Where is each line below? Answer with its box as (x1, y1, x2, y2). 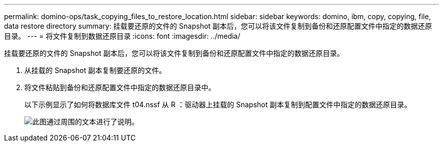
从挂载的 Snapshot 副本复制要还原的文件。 (24, 66, 166, 75)
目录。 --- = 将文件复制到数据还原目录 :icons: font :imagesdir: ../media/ (4, 32, 241, 40)
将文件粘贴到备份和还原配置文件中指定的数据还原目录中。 (24, 83, 215, 92)
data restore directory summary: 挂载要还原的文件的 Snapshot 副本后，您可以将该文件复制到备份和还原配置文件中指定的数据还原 (4, 22, 432, 30)
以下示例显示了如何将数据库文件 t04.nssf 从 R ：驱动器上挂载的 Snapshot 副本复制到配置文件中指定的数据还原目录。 (24, 100, 412, 109)
